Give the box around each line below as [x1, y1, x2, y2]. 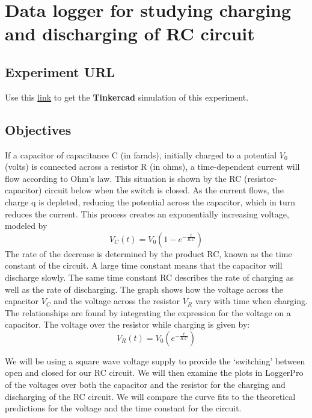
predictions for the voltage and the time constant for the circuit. [5, 402, 242, 414]
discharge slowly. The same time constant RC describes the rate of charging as [5, 270, 294, 283]
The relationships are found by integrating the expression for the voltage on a [5, 306, 291, 319]
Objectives [5, 120, 72, 139]
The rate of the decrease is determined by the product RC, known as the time [5, 247, 292, 260]
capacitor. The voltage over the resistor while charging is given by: [5, 318, 250, 331]
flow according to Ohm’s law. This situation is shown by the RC [5, 172, 242, 184]
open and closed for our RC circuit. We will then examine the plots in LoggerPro [5, 366, 304, 379]
